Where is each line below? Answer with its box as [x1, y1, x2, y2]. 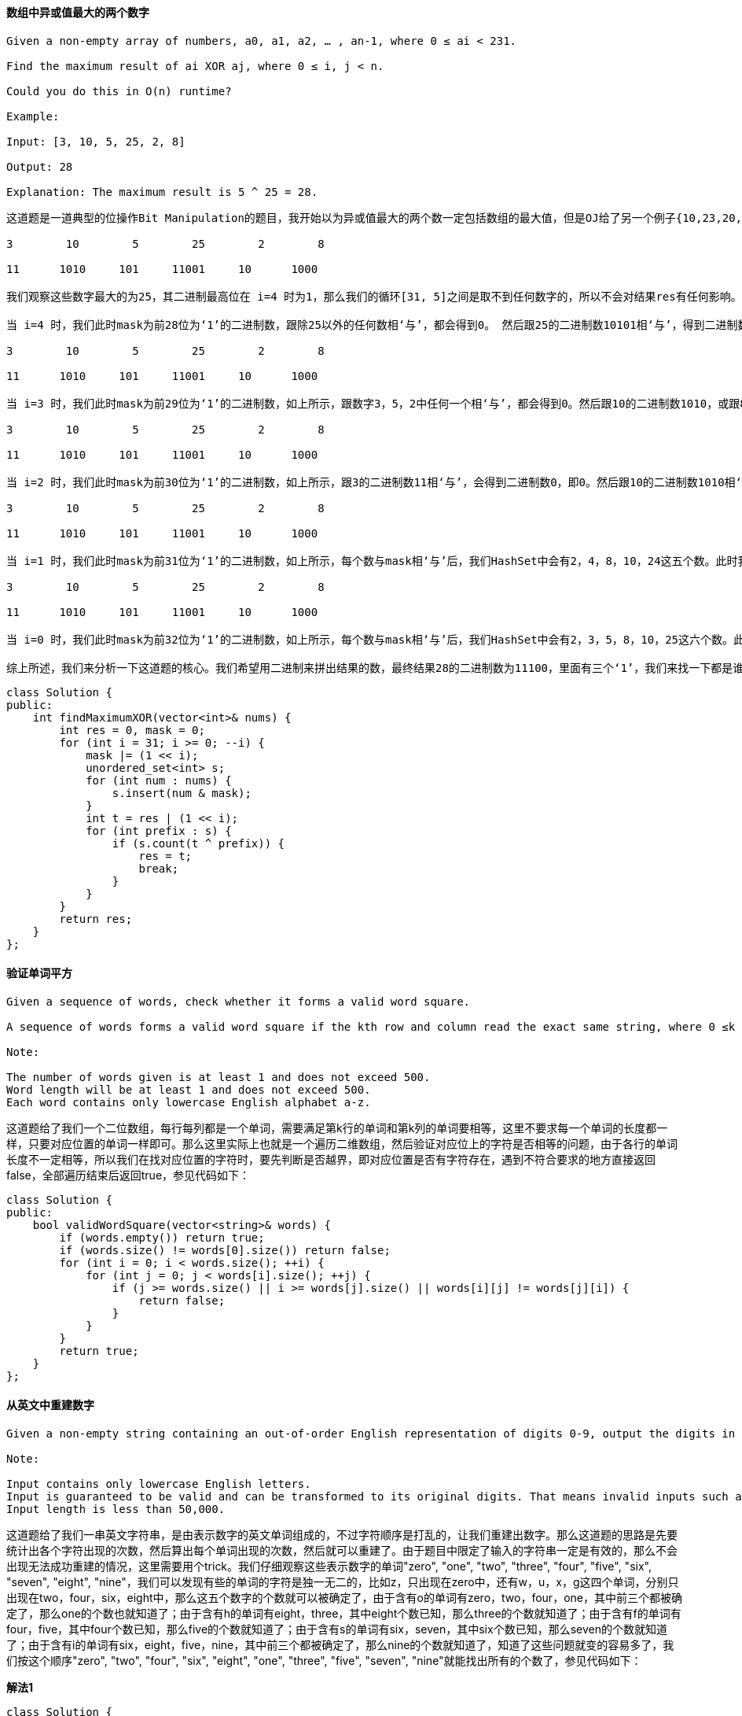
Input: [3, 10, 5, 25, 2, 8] [6, 135, 185, 148]
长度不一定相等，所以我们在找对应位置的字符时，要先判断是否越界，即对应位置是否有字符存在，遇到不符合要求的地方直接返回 [6, 1152, 656, 1166]
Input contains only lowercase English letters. [6, 1478, 311, 1491]
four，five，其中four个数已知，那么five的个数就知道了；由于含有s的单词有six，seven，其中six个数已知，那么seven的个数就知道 [6, 1622, 667, 1637]
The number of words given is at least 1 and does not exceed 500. [6, 1070, 431, 1083]
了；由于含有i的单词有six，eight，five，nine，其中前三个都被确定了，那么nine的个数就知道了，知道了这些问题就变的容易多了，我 [6, 1638, 674, 1652]
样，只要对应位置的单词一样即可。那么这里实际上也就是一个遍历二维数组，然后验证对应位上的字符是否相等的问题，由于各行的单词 [6, 1136, 678, 1150]
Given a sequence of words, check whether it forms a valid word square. [6, 995, 471, 1008]
